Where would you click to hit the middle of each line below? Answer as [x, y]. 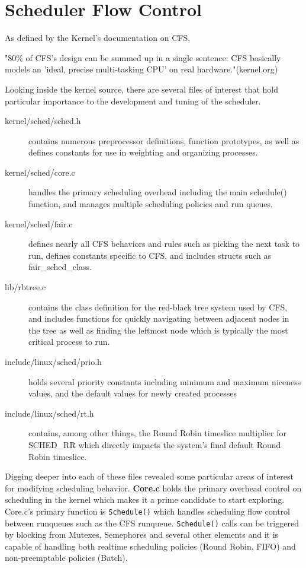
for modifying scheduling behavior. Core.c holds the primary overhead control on [153, 488]
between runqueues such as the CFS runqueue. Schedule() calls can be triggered [152, 523]
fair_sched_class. [60, 267]
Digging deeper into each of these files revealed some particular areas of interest [149, 476]
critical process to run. [69, 342]
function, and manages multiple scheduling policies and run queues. [151, 204]
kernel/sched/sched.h [43, 121]
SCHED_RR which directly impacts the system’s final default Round [155, 444]
